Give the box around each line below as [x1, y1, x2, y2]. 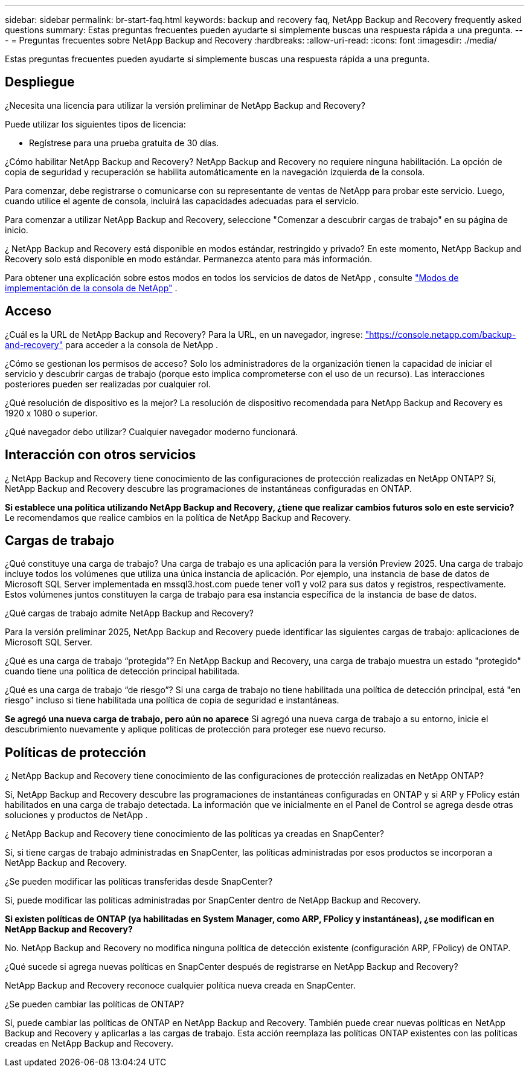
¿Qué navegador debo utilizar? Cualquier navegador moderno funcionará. [5, 426, 298, 437]
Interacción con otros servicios [5, 447, 196, 463]
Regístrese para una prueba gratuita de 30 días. [29, 137, 219, 148]
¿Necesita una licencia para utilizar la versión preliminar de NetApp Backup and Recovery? [5, 100, 365, 111]
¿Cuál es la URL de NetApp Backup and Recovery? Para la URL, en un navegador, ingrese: [5, 329, 363, 340]
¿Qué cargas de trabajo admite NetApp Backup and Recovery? [5, 608, 254, 619]
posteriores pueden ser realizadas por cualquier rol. [5, 378, 211, 389]
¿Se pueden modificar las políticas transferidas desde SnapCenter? [5, 876, 273, 887]
